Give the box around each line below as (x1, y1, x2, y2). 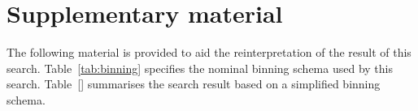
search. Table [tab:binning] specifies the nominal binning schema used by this (7, 59, 393, 76)
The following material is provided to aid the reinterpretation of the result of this (7, 44, 411, 61)
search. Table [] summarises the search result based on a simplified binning (7, 75, 381, 92)
